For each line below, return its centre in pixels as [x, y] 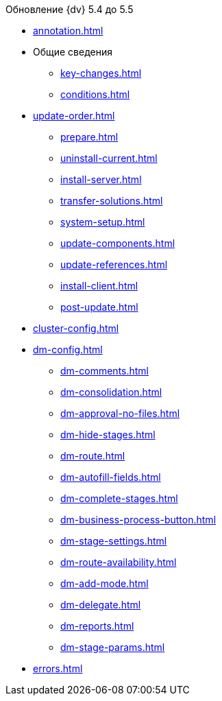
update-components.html [118, 243]
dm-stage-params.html [113, 647]
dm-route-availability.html [119, 562]
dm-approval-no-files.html [120, 413]
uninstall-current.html [109, 158]
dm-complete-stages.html [119, 498]
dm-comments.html [105, 371]
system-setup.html [103, 222]
